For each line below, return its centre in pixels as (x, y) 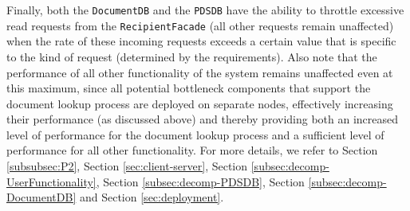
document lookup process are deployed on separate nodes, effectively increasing (200, 103)
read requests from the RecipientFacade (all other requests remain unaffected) (200, 25)
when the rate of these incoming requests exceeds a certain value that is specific (201, 41)
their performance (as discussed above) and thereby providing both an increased (203, 119)
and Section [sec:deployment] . (152, 197)
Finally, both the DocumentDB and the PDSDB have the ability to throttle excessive (205, 10)
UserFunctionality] (51, 181)
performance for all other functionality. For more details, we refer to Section (192, 150)
